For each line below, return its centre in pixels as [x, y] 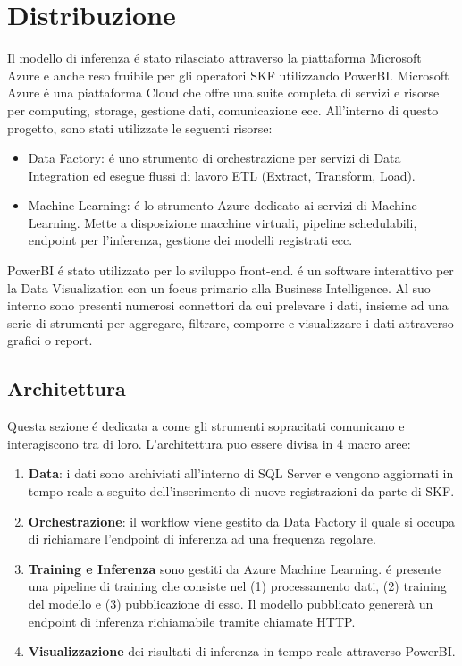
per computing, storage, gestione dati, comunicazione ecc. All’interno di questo [223, 110]
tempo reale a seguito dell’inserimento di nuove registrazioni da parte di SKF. [241, 491]
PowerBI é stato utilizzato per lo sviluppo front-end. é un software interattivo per [231, 270]
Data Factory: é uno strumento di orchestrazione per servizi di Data [214, 158]
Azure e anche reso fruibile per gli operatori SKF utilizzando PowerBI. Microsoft [228, 75]
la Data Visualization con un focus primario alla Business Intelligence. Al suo [219, 287]
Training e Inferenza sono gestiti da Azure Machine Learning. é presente [234, 568]
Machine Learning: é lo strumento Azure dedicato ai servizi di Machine [223, 205]
